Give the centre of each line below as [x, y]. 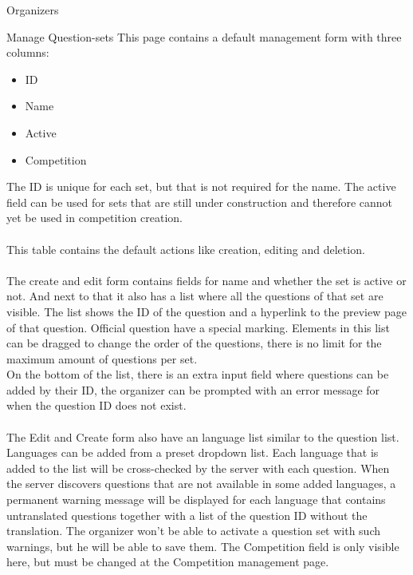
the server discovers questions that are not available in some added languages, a [201, 484]
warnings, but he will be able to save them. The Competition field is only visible [203, 546]
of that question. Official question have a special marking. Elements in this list [198, 327]
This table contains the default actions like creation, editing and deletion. [186, 249]
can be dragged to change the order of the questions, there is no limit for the [194, 343]
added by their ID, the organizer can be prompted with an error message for [193, 389]
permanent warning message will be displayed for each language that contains [196, 500]
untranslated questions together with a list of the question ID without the [187, 515]
